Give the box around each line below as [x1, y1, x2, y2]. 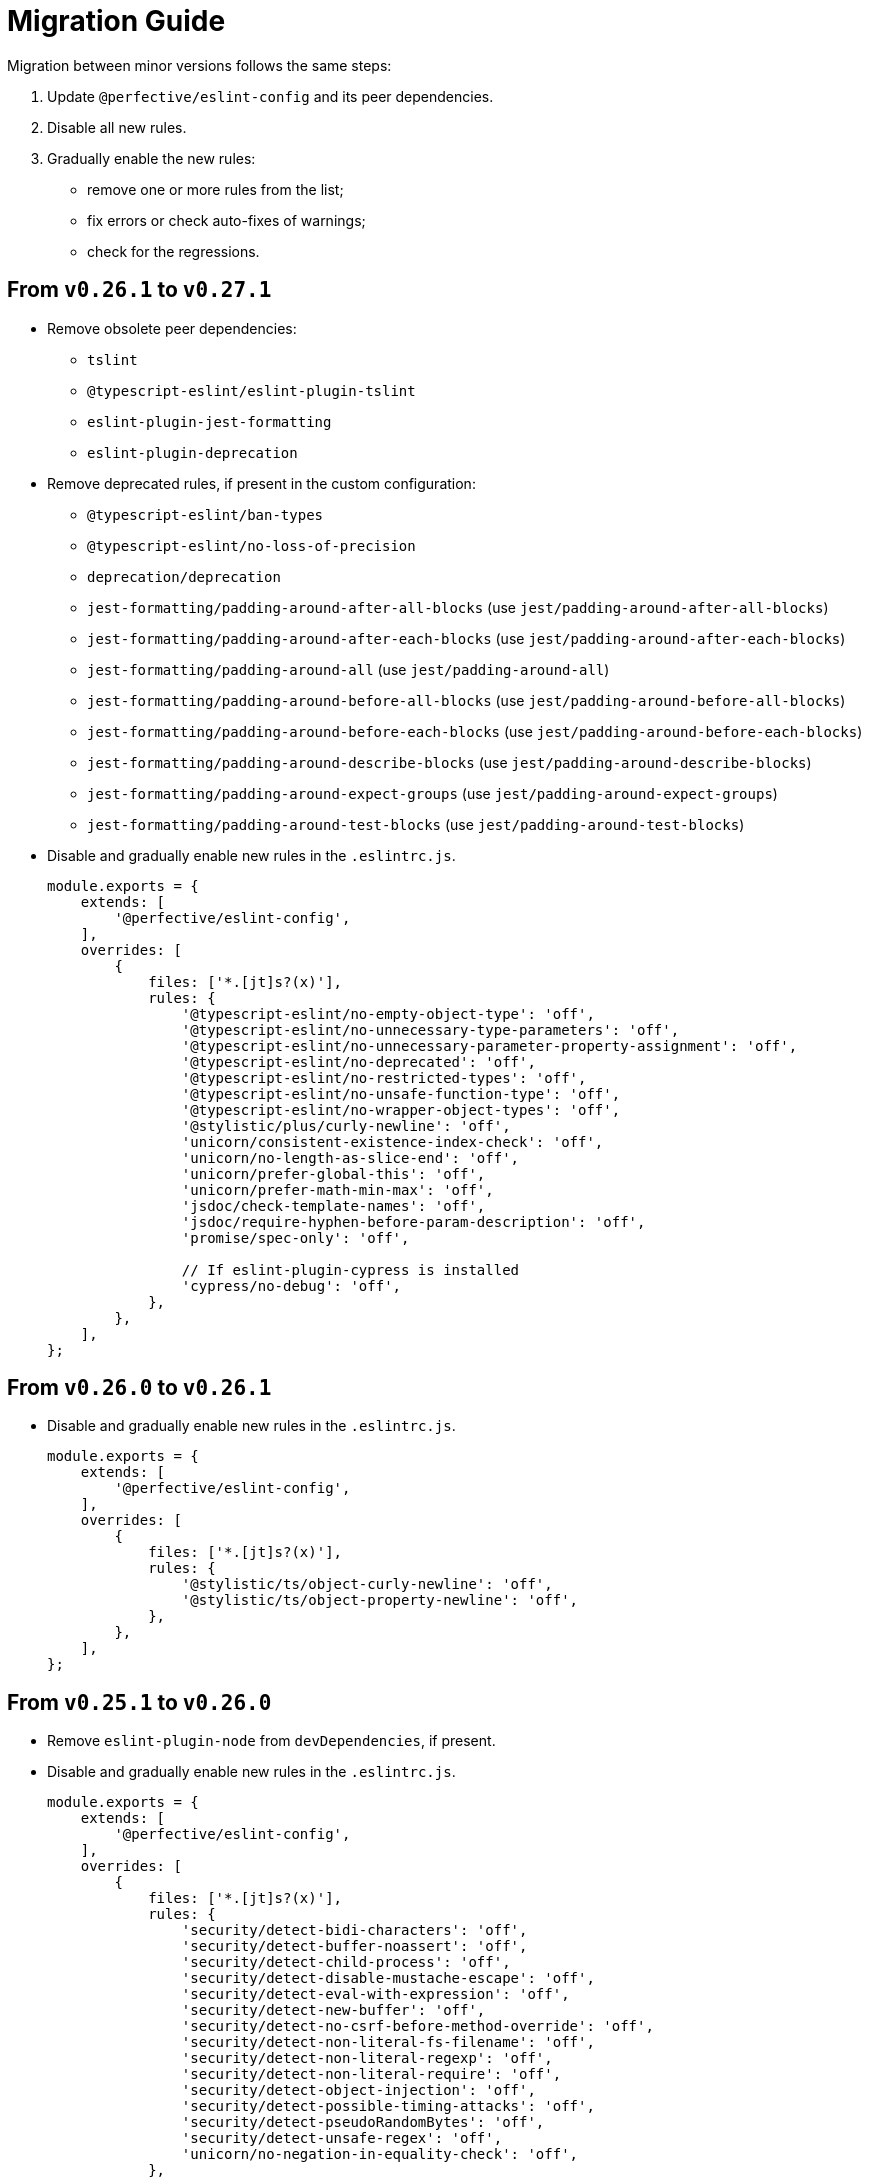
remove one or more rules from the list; [87, 180, 344, 198]
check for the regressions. [87, 242, 260, 260]
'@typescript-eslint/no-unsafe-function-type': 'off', [181, 1085, 621, 1102]
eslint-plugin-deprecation [87, 444, 298, 461]
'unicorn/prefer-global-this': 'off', [181, 1165, 486, 1182]
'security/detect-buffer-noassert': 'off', [181, 1938, 528, 1955]
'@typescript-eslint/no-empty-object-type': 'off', [181, 1005, 595, 1022]
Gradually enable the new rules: [47, 149, 256, 167]
